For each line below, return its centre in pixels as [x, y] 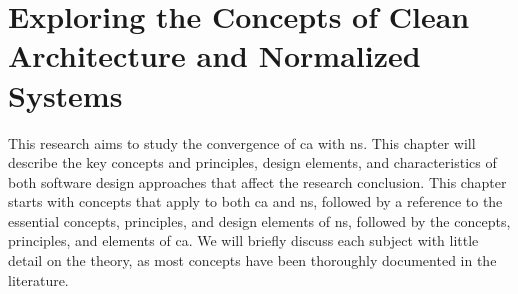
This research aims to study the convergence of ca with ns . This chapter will [242, 142]
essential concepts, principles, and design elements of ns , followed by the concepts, [259, 220]
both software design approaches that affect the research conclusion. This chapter [257, 181]
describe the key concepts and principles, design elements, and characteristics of [252, 162]
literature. [38, 279]
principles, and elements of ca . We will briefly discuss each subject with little [243, 240]
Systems [65, 94]
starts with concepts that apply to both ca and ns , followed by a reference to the [255, 201]
